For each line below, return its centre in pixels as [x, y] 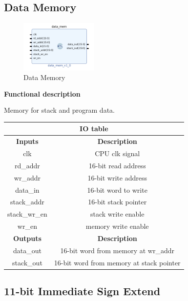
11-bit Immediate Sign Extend [82, 291]
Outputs [27, 238]
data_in [27, 190]
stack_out [27, 262]
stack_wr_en [27, 214]
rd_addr [27, 165]
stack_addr [27, 202]
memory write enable [117, 226]
